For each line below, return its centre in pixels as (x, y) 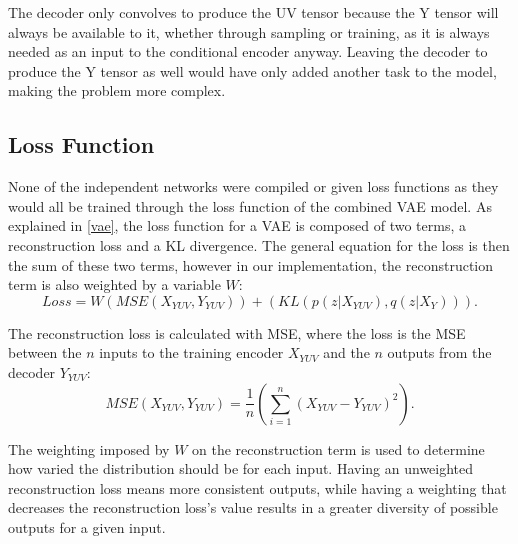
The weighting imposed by (89, 448)
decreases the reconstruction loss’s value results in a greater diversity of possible (253, 507)
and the (346, 352)
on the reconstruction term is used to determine (338, 448)
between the (45, 352)
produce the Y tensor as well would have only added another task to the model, (252, 70)
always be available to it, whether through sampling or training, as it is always (249, 31)
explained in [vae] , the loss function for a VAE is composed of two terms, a (237, 225)
